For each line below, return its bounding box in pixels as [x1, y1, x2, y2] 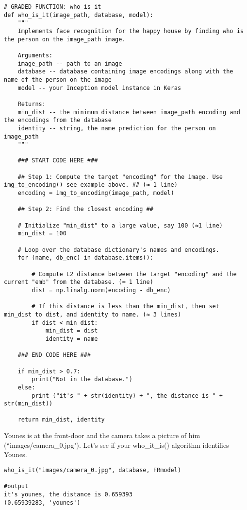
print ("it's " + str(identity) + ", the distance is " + [32, 392, 223, 399]
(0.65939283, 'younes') [4, 499, 81, 506]
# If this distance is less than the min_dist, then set [32, 303, 219, 310]
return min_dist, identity [17, 416, 105, 423]
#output [4, 483, 29, 490]
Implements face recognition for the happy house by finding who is [17, 27, 244, 35]
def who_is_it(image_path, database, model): [4, 11, 153, 18]
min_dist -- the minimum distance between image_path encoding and [17, 108, 240, 116]
